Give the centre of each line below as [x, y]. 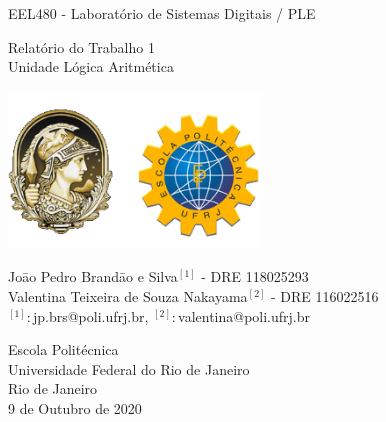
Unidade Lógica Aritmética [91, 66]
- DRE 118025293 [255, 276]
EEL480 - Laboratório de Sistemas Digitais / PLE [162, 13]
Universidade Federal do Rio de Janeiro [129, 368]
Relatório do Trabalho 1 [81, 46]
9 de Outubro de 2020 [75, 407]
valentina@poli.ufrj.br [244, 315]
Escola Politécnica [63, 349]
